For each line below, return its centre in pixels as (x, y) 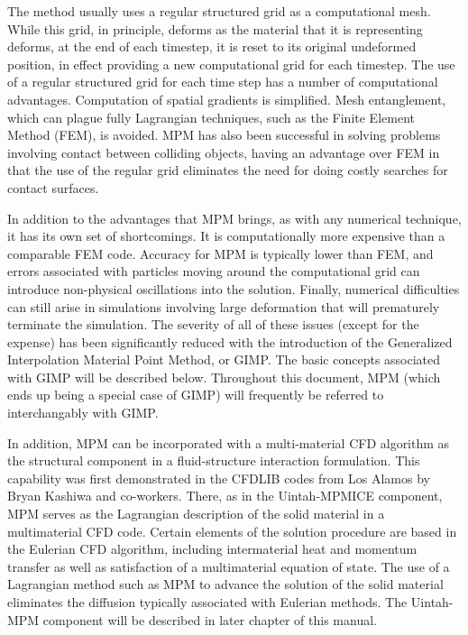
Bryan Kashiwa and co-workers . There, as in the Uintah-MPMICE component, (225, 496)
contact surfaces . (53, 187)
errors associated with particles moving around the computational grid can (214, 271)
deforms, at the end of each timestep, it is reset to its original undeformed (212, 46)
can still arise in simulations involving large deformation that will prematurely (224, 306)
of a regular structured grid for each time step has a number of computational (223, 82)
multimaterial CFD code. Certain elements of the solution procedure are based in (232, 531)
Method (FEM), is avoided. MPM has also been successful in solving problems (224, 135)
